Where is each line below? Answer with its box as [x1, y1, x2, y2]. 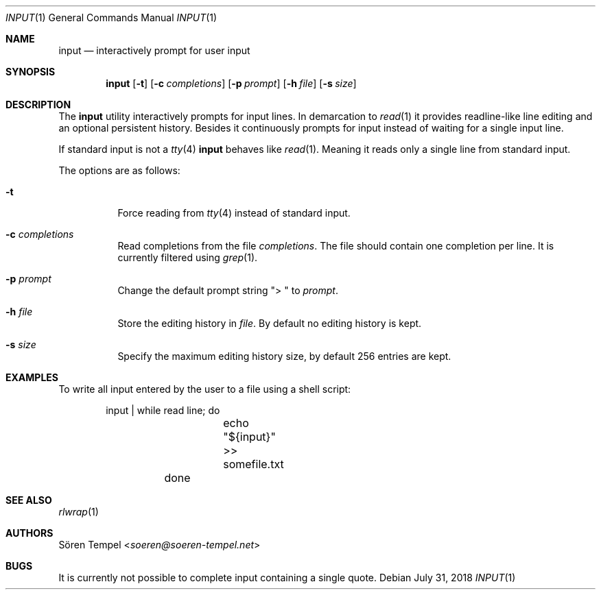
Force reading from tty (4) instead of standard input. [117, 207, 351, 219]
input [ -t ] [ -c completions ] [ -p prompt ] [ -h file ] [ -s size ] [106, 77, 357, 89]
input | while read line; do [106, 404, 220, 416]
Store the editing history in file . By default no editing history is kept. [117, 317, 422, 329]
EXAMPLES [5, 372, 58, 383]
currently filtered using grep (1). [117, 252, 258, 263]
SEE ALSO [5, 494, 52, 506]
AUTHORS [5, 527, 54, 539]
